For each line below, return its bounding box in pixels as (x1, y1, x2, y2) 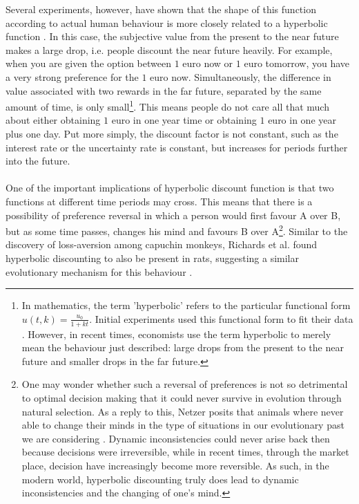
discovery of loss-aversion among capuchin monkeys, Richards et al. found (6, 237, 318, 252)
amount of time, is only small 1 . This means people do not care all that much (6, 97, 329, 113)
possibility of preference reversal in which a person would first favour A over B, (6, 207, 341, 222)
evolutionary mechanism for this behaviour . (6, 264, 193, 279)
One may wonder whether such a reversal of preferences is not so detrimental (21, 377, 348, 391)
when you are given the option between (6, 56, 171, 71)
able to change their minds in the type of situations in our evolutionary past (21, 418, 345, 432)
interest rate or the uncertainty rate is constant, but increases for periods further (6, 140, 348, 154)
